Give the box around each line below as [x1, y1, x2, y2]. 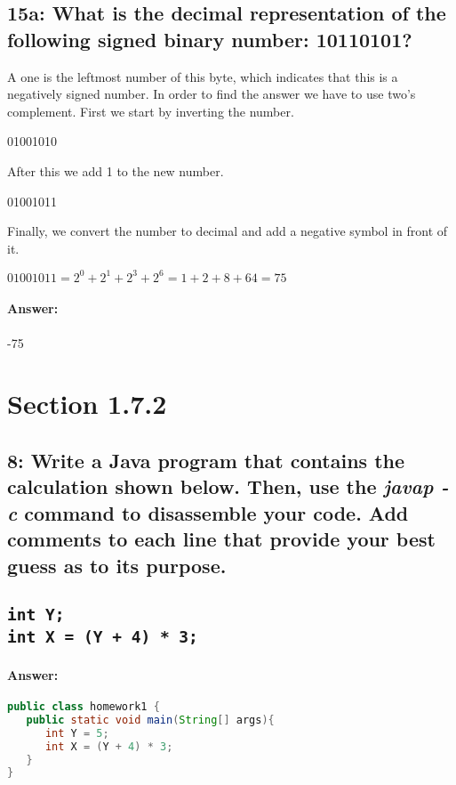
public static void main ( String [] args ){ [26, 713, 275, 726]
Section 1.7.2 [7, 385, 167, 422]
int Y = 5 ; [44, 726, 109, 740]
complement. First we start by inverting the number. [7, 101, 294, 120]
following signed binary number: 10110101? [7, 25, 412, 53]
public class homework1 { [7, 700, 160, 714]
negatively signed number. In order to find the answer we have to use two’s [7, 85, 416, 103]
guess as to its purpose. [7, 551, 227, 579]
